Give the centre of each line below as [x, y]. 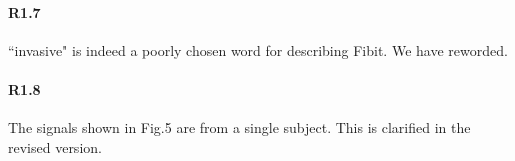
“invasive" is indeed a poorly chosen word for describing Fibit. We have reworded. [258, 49]
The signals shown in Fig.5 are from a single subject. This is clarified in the [239, 127]
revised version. [55, 146]
